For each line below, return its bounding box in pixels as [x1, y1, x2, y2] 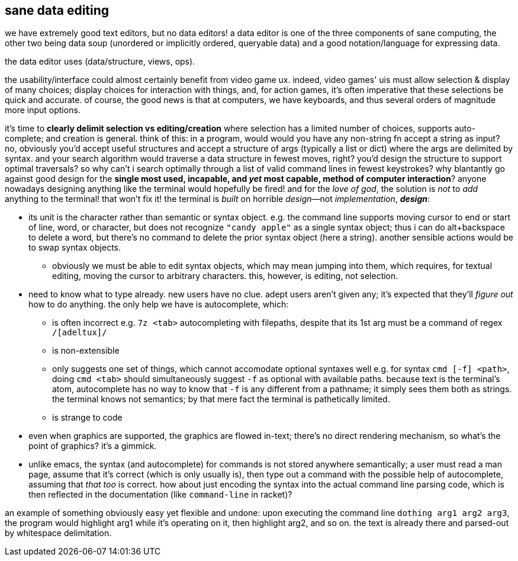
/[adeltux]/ [52, 328, 107, 338]
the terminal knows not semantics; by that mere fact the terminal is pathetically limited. [52, 394, 390, 405]
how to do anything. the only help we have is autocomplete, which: [28, 299, 289, 310]
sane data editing [5, 3, 110, 18]
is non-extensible [52, 345, 120, 356]
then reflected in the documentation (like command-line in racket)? [28, 489, 292, 500]
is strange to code [52, 412, 123, 423]
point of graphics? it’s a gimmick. [28, 441, 157, 451]
